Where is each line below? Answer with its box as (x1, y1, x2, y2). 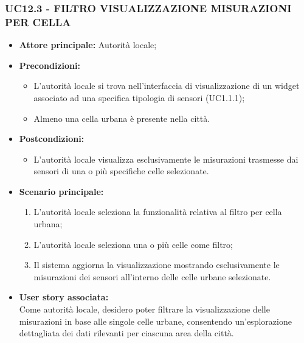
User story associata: (19, 291, 109, 303)
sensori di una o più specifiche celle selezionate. (33, 164, 209, 177)
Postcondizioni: (19, 132, 85, 145)
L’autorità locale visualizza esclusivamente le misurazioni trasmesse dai (33, 152, 299, 165)
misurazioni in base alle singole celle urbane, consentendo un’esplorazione (19, 314, 292, 327)
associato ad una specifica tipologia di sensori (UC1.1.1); (33, 91, 245, 104)
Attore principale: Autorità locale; (19, 38, 157, 51)
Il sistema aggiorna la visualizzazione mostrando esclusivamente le (33, 258, 280, 271)
